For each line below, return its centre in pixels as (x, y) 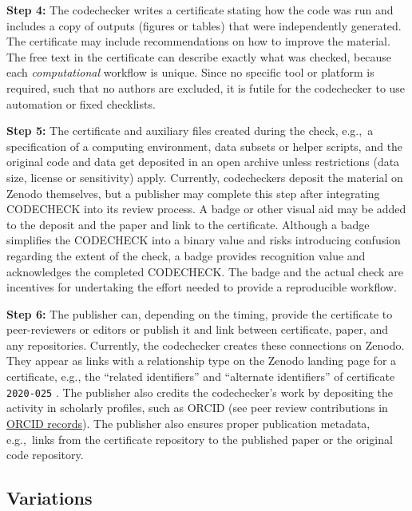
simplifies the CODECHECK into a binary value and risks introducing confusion (204, 240)
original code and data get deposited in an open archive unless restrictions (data (203, 162)
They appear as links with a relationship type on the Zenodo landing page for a (202, 360)
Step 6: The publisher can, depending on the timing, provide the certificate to (200, 313)
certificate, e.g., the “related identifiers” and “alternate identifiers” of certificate (201, 376)
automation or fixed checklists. (81, 103)
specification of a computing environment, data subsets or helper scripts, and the (205, 146)
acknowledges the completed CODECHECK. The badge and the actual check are (205, 271)
